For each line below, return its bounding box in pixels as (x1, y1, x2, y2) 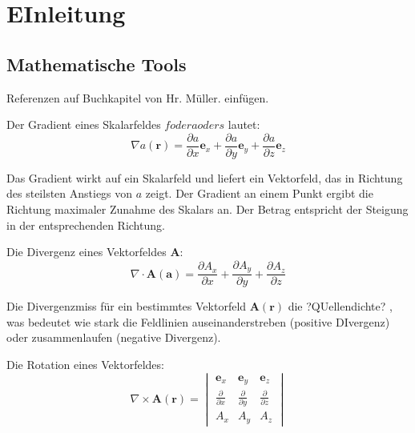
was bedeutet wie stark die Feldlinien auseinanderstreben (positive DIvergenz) (6, 313, 390, 330)
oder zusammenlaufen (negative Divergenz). (6, 329, 221, 346)
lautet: (228, 116, 260, 133)
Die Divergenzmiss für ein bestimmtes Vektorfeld (6, 298, 247, 315)
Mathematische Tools (6, 51, 187, 76)
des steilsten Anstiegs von (6, 185, 133, 202)
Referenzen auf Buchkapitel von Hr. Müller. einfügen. (6, 89, 269, 106)
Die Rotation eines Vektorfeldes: (6, 356, 164, 373)
